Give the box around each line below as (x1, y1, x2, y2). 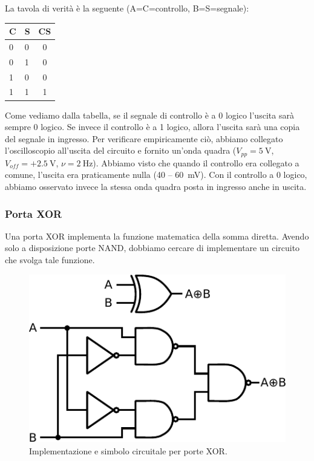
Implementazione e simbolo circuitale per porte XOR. (29, 444, 227, 457)
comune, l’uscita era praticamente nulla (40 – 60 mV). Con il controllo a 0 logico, (5, 168, 307, 181)
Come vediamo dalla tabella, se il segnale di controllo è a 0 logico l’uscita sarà (5, 108, 294, 121)
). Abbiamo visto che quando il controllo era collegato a (93, 156, 299, 169)
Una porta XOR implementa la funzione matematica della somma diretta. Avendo (5, 229, 309, 242)
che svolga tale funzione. (5, 253, 95, 266)
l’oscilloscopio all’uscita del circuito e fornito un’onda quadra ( (5, 144, 237, 157)
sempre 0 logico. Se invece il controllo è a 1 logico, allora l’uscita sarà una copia (5, 120, 300, 133)
